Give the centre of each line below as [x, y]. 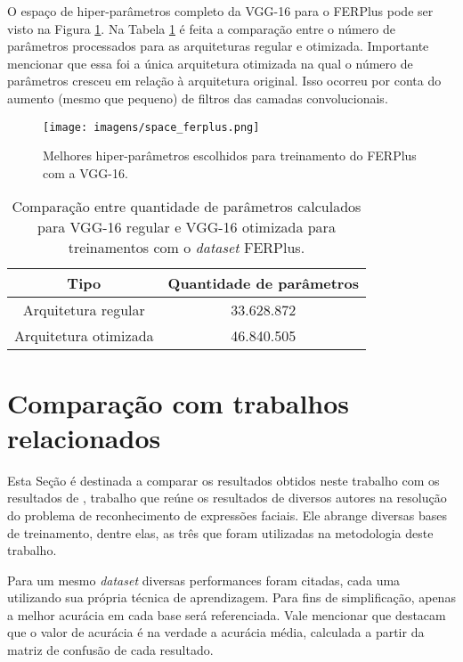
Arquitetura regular [84, 310]
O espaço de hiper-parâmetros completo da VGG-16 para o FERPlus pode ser [220, 11]
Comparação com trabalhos [179, 402]
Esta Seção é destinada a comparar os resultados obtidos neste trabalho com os [223, 480]
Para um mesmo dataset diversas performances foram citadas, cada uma [204, 580]
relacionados [84, 437]
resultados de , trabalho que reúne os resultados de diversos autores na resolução [227, 498]
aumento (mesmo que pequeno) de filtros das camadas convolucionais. [198, 98]
